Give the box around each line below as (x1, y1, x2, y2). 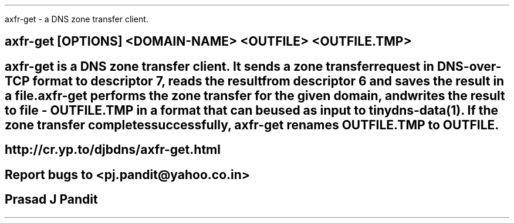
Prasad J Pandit (5, 192, 98, 207)
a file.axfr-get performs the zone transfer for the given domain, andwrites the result (5, 88, 505, 103)
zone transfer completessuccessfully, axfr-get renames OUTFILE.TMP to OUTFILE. (5, 117, 499, 132)
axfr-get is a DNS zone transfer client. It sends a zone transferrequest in (5, 59, 434, 74)
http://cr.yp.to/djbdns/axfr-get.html (5, 142, 221, 157)
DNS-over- (437, 59, 502, 74)
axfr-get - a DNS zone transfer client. (5, 14, 148, 24)
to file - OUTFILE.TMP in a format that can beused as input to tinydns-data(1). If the (5, 102, 499, 118)
